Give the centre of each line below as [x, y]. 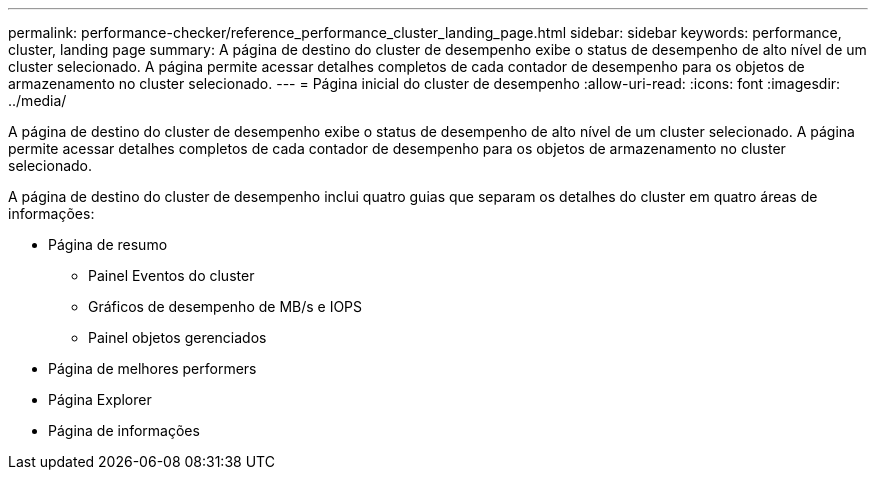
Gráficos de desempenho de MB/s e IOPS [225, 306]
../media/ [37, 100]
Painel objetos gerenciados [177, 337]
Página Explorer [100, 399]
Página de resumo [108, 244]
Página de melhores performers [152, 368]
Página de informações [124, 430]
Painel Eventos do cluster [171, 275]
